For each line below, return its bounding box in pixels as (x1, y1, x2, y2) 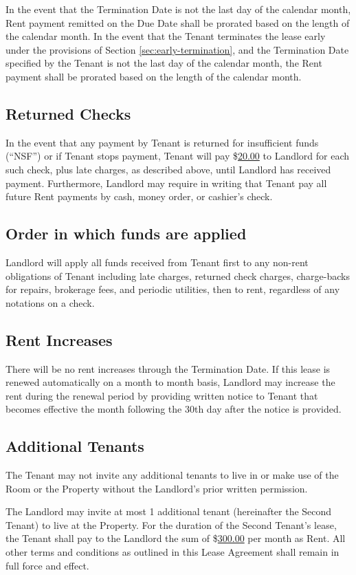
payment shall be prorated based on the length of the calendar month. (5, 69, 302, 83)
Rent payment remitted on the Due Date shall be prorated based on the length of (5, 15, 350, 30)
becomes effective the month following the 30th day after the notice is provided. (5, 402, 342, 416)
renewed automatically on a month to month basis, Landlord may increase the (5, 375, 335, 389)
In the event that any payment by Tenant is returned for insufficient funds (5, 135, 319, 149)
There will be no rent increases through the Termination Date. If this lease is (5, 361, 331, 376)
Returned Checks (5, 102, 131, 124)
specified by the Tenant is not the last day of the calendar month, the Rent (5, 56, 322, 70)
